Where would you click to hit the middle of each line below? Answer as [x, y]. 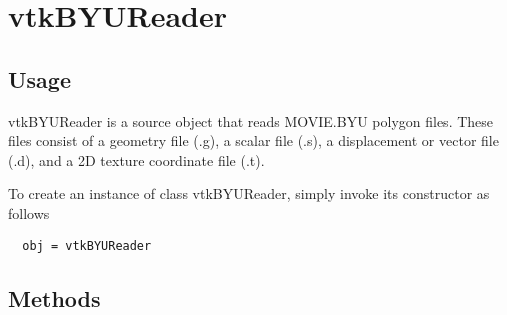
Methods [54, 297]
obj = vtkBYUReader [87, 245]
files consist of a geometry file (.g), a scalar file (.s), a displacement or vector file [253, 140]
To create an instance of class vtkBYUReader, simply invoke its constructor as [249, 193]
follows [29, 212]
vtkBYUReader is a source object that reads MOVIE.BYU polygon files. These [251, 120]
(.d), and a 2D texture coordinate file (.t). [136, 159]
